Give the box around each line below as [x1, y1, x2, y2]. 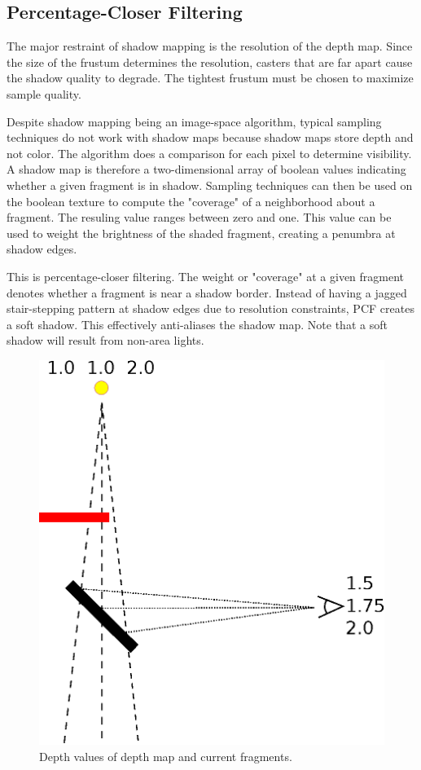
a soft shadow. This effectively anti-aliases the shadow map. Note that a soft [7, 315, 388, 332]
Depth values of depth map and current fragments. [39, 747, 292, 764]
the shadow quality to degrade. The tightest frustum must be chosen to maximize [7, 69, 414, 86]
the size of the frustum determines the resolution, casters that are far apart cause [7, 53, 413, 70]
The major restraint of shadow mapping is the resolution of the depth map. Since [7, 37, 413, 55]
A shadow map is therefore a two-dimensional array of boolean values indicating [7, 161, 406, 178]
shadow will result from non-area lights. [7, 332, 204, 349]
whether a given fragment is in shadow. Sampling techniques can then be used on [7, 176, 413, 193]
